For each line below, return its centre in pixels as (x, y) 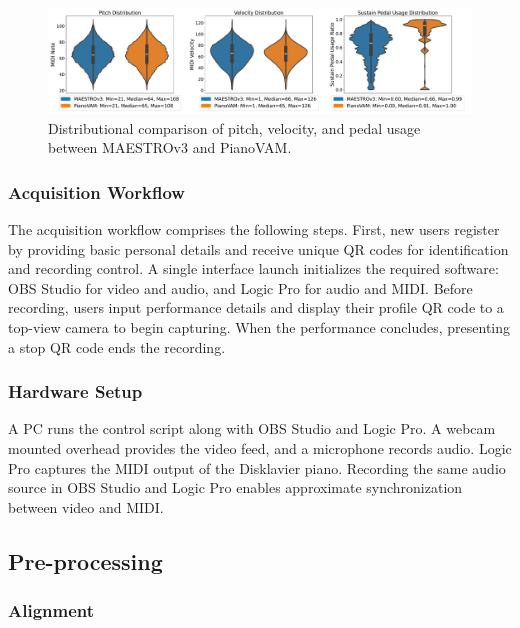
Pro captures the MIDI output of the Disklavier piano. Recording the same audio (257, 467)
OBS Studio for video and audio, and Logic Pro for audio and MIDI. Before (240, 287)
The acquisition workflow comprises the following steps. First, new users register (254, 229)
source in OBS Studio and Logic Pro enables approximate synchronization (235, 487)
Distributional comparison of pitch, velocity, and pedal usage (234, 127)
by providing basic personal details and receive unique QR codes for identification (258, 248)
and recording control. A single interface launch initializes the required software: (253, 268)
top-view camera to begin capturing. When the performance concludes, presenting (259, 326)
